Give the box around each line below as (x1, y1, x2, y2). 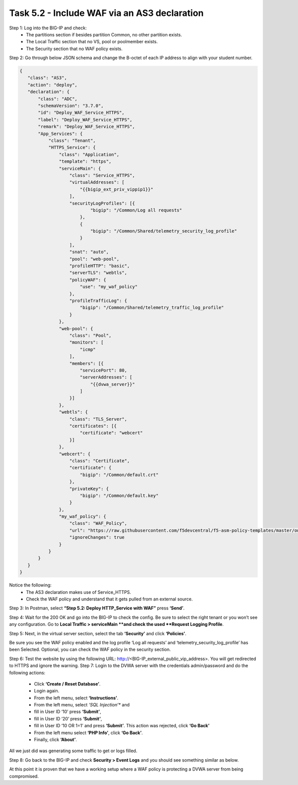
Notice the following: (9, 582, 52, 588)
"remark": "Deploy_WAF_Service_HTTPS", (38, 124, 135, 129)
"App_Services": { (38, 131, 83, 136)
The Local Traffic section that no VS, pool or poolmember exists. (26, 39, 158, 45)
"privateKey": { (69, 486, 109, 491)
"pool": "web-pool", (69, 256, 119, 262)
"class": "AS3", (27, 75, 67, 81)
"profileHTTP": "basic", (69, 263, 130, 269)
